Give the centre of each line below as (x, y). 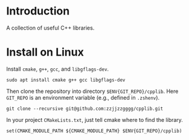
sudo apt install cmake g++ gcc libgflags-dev (66, 80)
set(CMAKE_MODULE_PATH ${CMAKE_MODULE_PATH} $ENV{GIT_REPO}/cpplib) (94, 131)
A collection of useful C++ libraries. (50, 28)
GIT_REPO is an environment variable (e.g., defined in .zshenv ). (83, 97)
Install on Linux (45, 52)
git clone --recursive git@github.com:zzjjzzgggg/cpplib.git (85, 109)
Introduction (38, 11)
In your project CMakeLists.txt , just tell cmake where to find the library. (94, 119)
